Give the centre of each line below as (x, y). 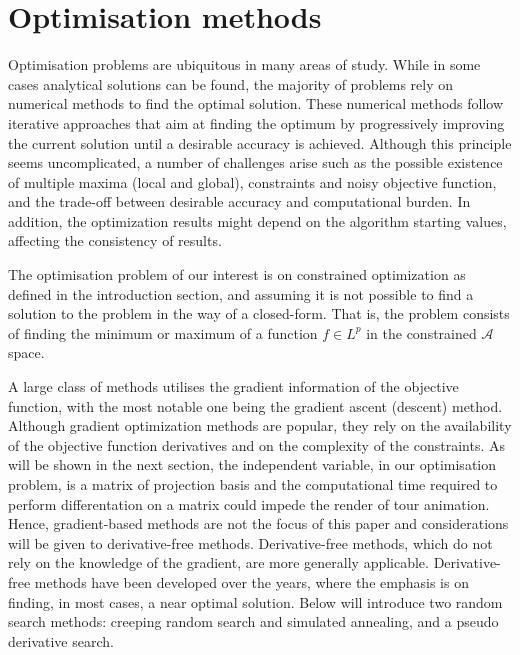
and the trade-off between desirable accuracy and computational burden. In (239, 201)
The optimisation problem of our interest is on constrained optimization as (237, 274)
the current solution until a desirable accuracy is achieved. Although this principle (260, 142)
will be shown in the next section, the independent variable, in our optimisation (252, 464)
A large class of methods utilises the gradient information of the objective (233, 386)
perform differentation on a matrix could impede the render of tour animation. (249, 503)
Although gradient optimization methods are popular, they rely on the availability (260, 425)
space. (26, 352)
